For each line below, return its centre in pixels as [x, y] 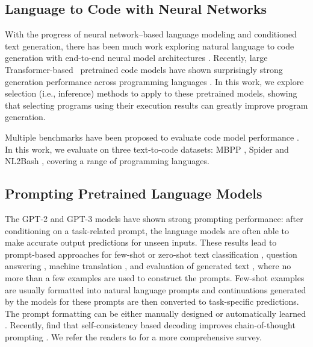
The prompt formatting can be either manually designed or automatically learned [156, 313]
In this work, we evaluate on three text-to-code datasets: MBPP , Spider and [147, 149]
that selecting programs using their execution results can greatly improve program [156, 105]
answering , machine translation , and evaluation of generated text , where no [148, 266]
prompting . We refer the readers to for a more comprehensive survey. [133, 336]
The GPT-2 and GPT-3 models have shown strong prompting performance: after [154, 218]
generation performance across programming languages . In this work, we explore [154, 81]
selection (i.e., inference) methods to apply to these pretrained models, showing [151, 93]
